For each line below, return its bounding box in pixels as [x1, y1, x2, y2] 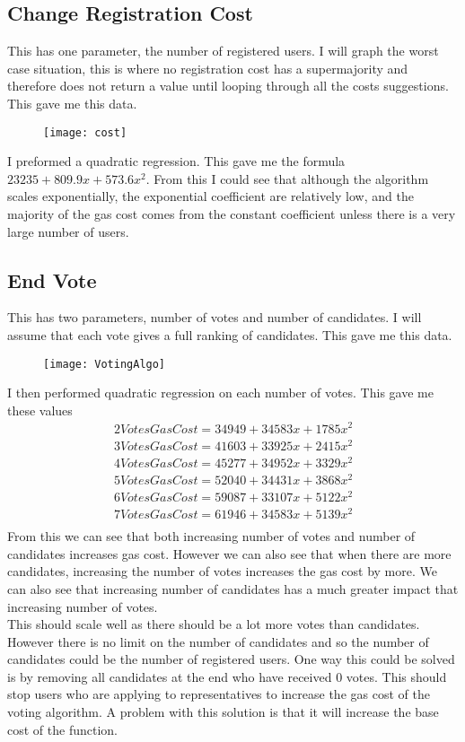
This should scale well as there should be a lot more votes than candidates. [7, 615, 420, 633]
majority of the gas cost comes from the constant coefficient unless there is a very [7, 205, 456, 223]
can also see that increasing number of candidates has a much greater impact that [7, 579, 459, 598]
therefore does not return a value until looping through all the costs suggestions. [7, 76, 449, 95]
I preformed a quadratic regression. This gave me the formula [7, 152, 346, 170]
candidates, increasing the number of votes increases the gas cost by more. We [7, 562, 437, 581]
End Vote [7, 266, 97, 293]
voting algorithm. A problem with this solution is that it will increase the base [7, 703, 439, 721]
